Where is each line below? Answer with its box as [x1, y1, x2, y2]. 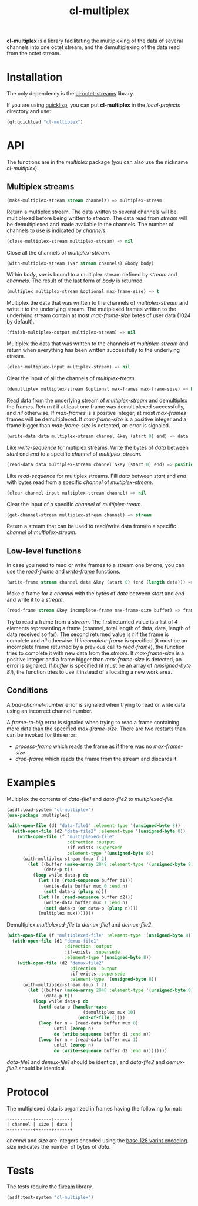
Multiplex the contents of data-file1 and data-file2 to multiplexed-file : [6, 795, 174, 802]
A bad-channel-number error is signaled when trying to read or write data [6, 701, 186, 708]
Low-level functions [6, 546, 82, 556]
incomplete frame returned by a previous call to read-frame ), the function [6, 643, 185, 650]
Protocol [6, 1085, 49, 1099]
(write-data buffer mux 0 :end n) [43, 883, 128, 889]
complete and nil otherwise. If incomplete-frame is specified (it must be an [6, 637, 187, 644]
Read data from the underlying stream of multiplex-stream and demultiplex [6, 397, 187, 404]
